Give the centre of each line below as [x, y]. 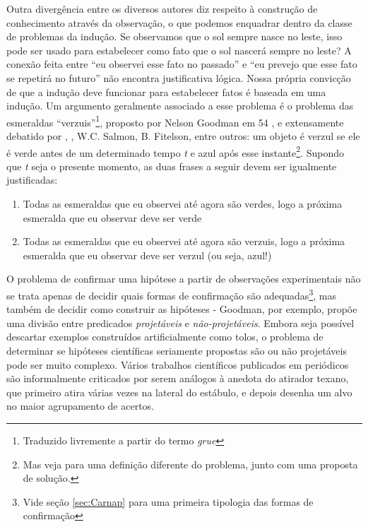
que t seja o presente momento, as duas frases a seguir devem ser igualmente [172, 166]
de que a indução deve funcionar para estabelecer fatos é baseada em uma [166, 91]
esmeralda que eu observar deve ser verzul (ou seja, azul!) [147, 255]
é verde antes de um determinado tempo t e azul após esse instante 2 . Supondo [175, 151]
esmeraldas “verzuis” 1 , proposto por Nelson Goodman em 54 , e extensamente [175, 121]
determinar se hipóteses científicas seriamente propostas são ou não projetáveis [177, 351]
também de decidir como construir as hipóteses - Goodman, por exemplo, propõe [182, 309]
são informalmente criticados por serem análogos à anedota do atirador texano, [178, 378]
